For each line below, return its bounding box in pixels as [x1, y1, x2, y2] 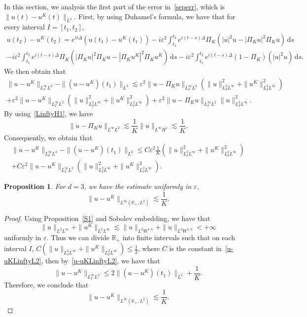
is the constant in [169, 243, 222, 254]
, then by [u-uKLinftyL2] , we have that [41, 255, 160, 266]
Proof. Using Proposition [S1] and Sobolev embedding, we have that [4, 213, 210, 223]
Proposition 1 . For [4, 181, 66, 191]
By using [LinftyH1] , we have [4, 108, 93, 118]
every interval [4, 22, 45, 32]
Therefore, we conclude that [4, 279, 89, 289]
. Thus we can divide [46, 232, 109, 242]
